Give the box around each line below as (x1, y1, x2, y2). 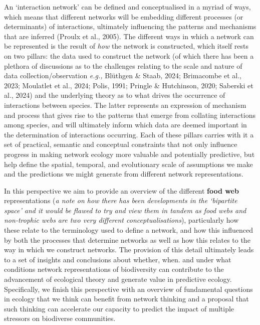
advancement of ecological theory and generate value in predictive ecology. (4, 274, 232, 284)
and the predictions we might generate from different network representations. (4, 169, 243, 179)
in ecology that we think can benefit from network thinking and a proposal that (4, 293, 249, 304)
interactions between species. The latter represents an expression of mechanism (4, 99, 246, 110)
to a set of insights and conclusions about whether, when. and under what (4, 254, 231, 264)
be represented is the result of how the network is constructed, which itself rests (4, 41, 248, 51)
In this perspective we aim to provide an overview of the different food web (4, 185, 239, 196)
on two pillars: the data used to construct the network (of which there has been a (4, 50, 254, 61)
